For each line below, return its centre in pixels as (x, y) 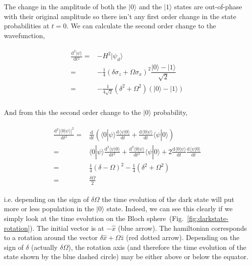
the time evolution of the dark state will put (168, 199)
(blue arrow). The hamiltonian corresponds (182, 228)
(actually (44, 247)
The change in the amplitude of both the (65, 6)
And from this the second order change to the (72, 112)
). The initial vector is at (67, 228)
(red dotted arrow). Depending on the (183, 237)
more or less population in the (49, 209)
